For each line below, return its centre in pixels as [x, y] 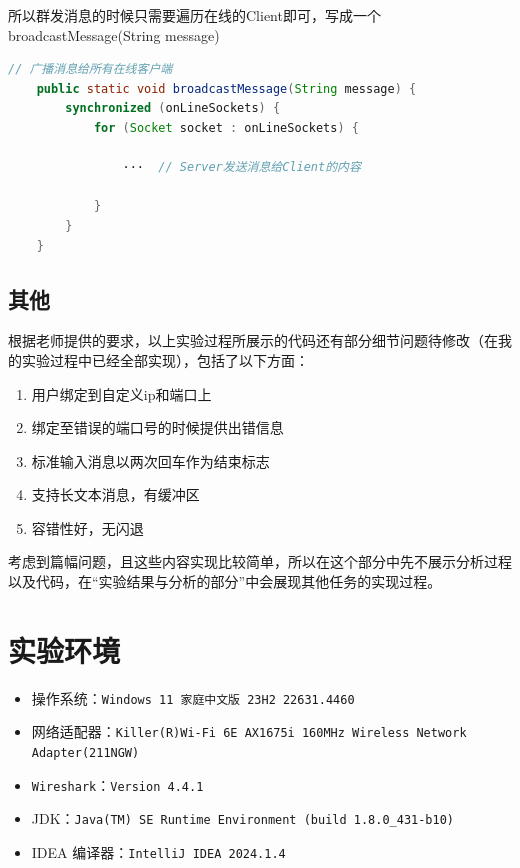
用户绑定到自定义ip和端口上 [121, 393]
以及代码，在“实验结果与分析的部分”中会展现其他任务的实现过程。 [225, 581]
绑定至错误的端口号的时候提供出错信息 [157, 427]
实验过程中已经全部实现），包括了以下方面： [165, 359]
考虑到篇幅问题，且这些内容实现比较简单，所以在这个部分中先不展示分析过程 [260, 561]
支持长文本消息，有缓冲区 [115, 494]
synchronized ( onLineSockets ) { [173, 108]
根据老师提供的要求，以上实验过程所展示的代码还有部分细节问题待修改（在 [253, 340]
